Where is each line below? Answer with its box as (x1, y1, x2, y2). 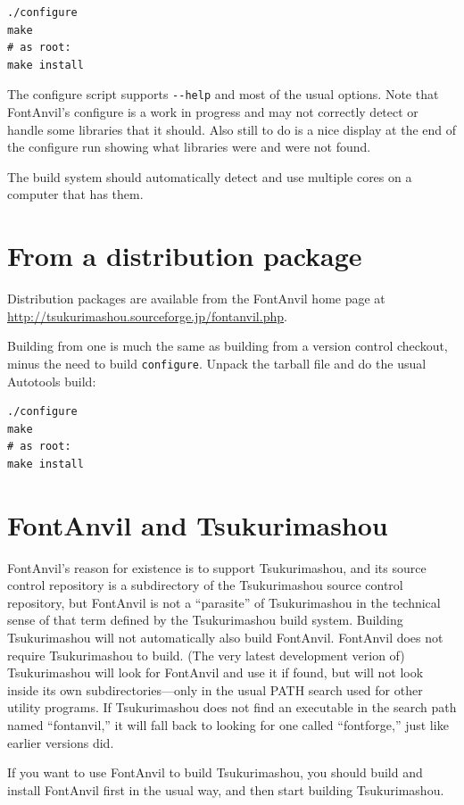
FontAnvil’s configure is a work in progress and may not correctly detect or (7, 103, 418, 121)
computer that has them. (7, 185, 144, 203)
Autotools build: (7, 371, 96, 390)
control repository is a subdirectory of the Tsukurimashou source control (7, 576, 403, 594)
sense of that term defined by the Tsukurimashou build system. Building (7, 610, 403, 629)
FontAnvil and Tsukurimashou (7, 506, 388, 543)
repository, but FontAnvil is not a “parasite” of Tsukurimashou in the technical (7, 593, 441, 611)
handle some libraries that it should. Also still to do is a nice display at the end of (7, 120, 457, 138)
